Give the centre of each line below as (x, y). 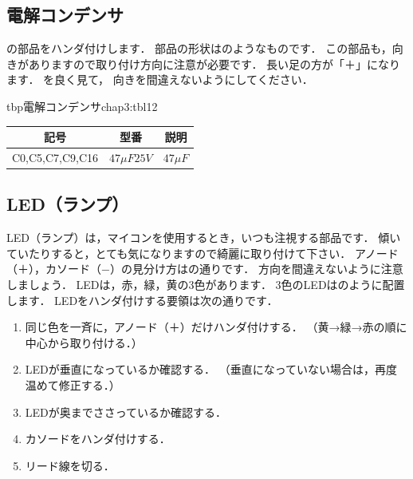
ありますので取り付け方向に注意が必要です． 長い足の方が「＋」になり (214, 63)
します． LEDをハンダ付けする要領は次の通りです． (142, 300)
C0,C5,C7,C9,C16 (55, 157)
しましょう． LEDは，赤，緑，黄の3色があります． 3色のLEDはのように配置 (206, 284)
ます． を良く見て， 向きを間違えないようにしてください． (160, 79)
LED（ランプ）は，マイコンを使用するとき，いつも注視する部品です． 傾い (204, 238)
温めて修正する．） (73, 384)
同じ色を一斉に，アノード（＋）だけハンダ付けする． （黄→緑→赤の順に (216, 327)
